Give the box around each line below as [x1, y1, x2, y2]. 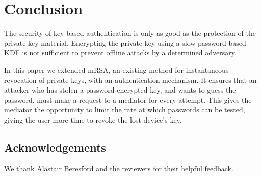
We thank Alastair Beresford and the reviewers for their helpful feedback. [4, 163, 233, 173]
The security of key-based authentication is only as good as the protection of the [4, 27, 256, 38]
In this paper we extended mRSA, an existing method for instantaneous [4, 64, 229, 75]
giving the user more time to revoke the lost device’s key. [4, 114, 182, 125]
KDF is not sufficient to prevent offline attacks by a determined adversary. [4, 47, 237, 58]
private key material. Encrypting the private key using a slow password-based [4, 37, 246, 48]
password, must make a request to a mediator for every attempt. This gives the [4, 94, 252, 105]
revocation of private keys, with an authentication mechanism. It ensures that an [4, 74, 257, 85]
